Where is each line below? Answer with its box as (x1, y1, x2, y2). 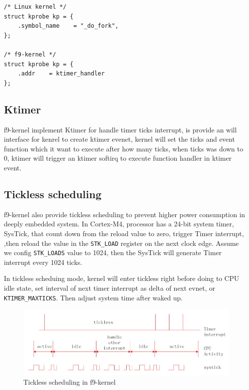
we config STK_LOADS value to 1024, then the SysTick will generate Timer (4, 247, 222, 258)
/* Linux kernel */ (4, 3, 66, 10)
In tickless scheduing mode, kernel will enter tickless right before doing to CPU (4, 273, 239, 283)
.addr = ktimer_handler (17, 70, 105, 77)
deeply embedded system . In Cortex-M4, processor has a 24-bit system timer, (4, 219, 234, 229)
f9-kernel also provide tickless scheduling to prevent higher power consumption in (4, 209, 245, 219)
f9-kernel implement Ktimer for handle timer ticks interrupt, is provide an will (4, 124, 237, 134)
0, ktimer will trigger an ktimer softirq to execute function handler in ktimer (4, 153, 232, 163)
